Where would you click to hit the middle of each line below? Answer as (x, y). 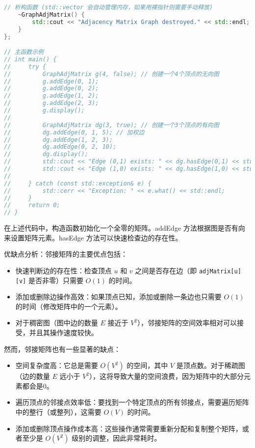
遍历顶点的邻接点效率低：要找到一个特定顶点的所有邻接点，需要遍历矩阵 (132, 402)
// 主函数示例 (24, 52)
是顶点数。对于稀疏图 (211, 365)
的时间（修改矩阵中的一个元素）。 (69, 306)
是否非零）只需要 (56, 280)
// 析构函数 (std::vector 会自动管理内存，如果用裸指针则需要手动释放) (109, 7)
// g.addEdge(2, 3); (51, 103)
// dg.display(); (46, 154)
